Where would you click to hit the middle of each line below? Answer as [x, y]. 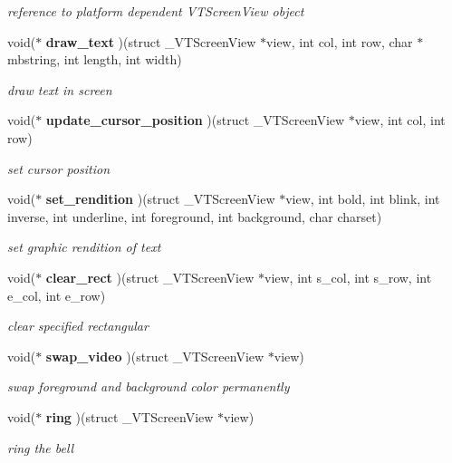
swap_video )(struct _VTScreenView [155, 356]
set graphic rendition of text [84, 247]
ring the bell [41, 447]
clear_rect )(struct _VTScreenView [150, 277]
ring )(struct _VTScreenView [130, 416]
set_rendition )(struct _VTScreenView [160, 199]
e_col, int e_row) [57, 295]
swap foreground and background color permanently [149, 386]
